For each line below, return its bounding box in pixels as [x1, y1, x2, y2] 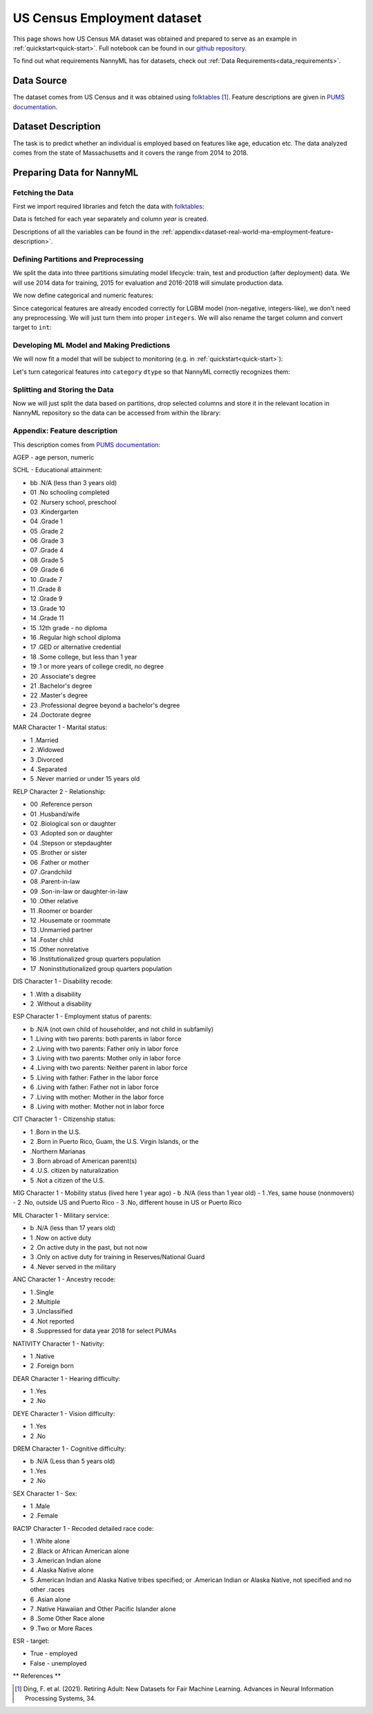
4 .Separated [30, 765, 68, 773]
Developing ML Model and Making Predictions [12, 341, 171, 350]
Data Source [12, 75, 67, 86]
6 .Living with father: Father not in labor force [30, 1083, 159, 1091]
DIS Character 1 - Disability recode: [12, 977, 113, 986]
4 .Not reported [30, 1317, 75, 1325]
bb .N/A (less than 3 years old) [30, 478, 117, 487]
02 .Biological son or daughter [30, 820, 117, 827]
